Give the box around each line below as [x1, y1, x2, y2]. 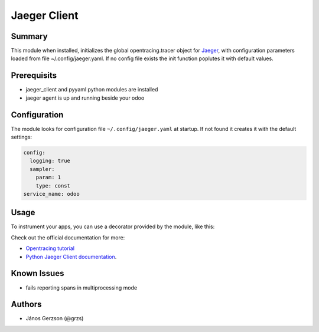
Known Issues [11, 268, 64, 278]
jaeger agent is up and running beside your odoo [25, 94, 145, 101]
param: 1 [35, 174, 61, 181]
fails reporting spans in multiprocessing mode [25, 284, 138, 291]
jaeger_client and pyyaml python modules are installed [25, 86, 158, 93]
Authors [11, 300, 42, 310]
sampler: [30, 166, 55, 172]
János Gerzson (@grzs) [25, 315, 84, 322]
